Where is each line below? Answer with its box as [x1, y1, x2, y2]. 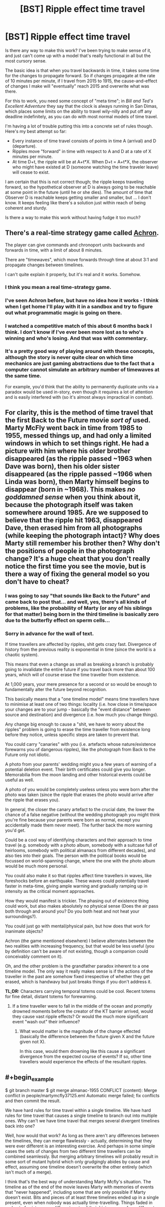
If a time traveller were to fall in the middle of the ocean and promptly [12, 1003, 152, 1009]
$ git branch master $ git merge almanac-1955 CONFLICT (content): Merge [5, 1087, 157, 1093]
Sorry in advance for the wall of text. [5, 630, 94, 637]
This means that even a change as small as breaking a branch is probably [5, 661, 154, 667]
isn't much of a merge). [5, 1169, 53, 1175]
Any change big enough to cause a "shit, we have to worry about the [5, 721, 144, 727]
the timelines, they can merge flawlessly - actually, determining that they [5, 1138, 152, 1144]
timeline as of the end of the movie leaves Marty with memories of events [5, 1184, 154, 1190]
